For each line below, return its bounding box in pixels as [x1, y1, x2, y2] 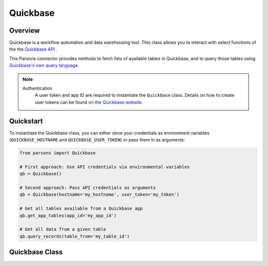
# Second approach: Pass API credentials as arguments [19, 185, 156, 191]
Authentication [22, 85, 53, 91]
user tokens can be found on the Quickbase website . [35, 99, 143, 105]
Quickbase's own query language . [9, 63, 79, 68]
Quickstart [9, 117, 43, 125]
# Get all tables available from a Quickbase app [19, 206, 143, 211]
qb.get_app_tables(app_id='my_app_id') [19, 212, 117, 218]
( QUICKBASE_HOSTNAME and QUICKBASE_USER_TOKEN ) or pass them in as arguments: [9, 137, 186, 143]
